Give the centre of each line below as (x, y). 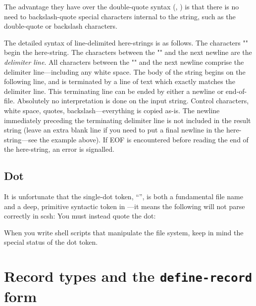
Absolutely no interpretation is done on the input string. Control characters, (133, 101)
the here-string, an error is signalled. (59, 149)
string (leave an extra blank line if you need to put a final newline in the (114, 130)
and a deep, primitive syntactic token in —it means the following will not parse (125, 206)
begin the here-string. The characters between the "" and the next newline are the (128, 52)
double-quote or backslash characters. (61, 26)
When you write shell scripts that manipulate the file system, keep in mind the (124, 232)
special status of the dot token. (51, 242)
